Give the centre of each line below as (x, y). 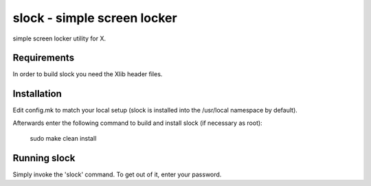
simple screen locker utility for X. (59, 38)
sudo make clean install (63, 139)
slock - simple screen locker (95, 18)
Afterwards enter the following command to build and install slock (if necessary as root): (137, 123)
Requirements (44, 58)
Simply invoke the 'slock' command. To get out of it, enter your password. (117, 174)
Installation (37, 94)
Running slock (44, 158)
